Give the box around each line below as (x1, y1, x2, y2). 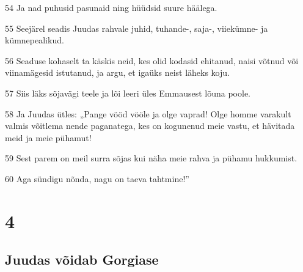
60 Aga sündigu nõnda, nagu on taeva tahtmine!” (5, 172, 189, 185)
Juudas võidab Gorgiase (5, 250, 159, 269)
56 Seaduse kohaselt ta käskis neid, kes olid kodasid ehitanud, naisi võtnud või (5, 54, 299, 67)
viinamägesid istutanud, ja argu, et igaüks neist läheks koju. (5, 66, 230, 79)
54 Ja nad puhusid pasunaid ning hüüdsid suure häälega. (5, 1, 217, 13)
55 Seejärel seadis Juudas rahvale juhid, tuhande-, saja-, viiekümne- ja (5, 21, 268, 34)
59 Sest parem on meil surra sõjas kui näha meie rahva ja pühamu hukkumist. (5, 152, 298, 164)
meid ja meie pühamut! (5, 131, 92, 144)
